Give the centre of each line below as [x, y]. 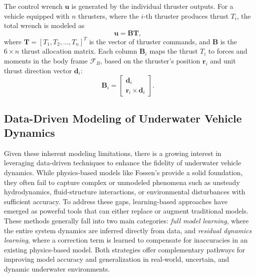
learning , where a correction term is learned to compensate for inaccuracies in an [126, 240]
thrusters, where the [108, 15]
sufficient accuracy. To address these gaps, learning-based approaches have [116, 201]
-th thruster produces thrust [186, 15]
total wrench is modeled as [44, 25]
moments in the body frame [46, 60]
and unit [223, 60]
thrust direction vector [38, 70]
